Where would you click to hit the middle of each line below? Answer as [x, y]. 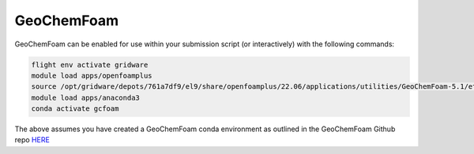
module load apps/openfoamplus [92, 75]
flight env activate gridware [90, 64]
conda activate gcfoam [75, 109]
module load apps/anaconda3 [85, 97]
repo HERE [32, 140]
